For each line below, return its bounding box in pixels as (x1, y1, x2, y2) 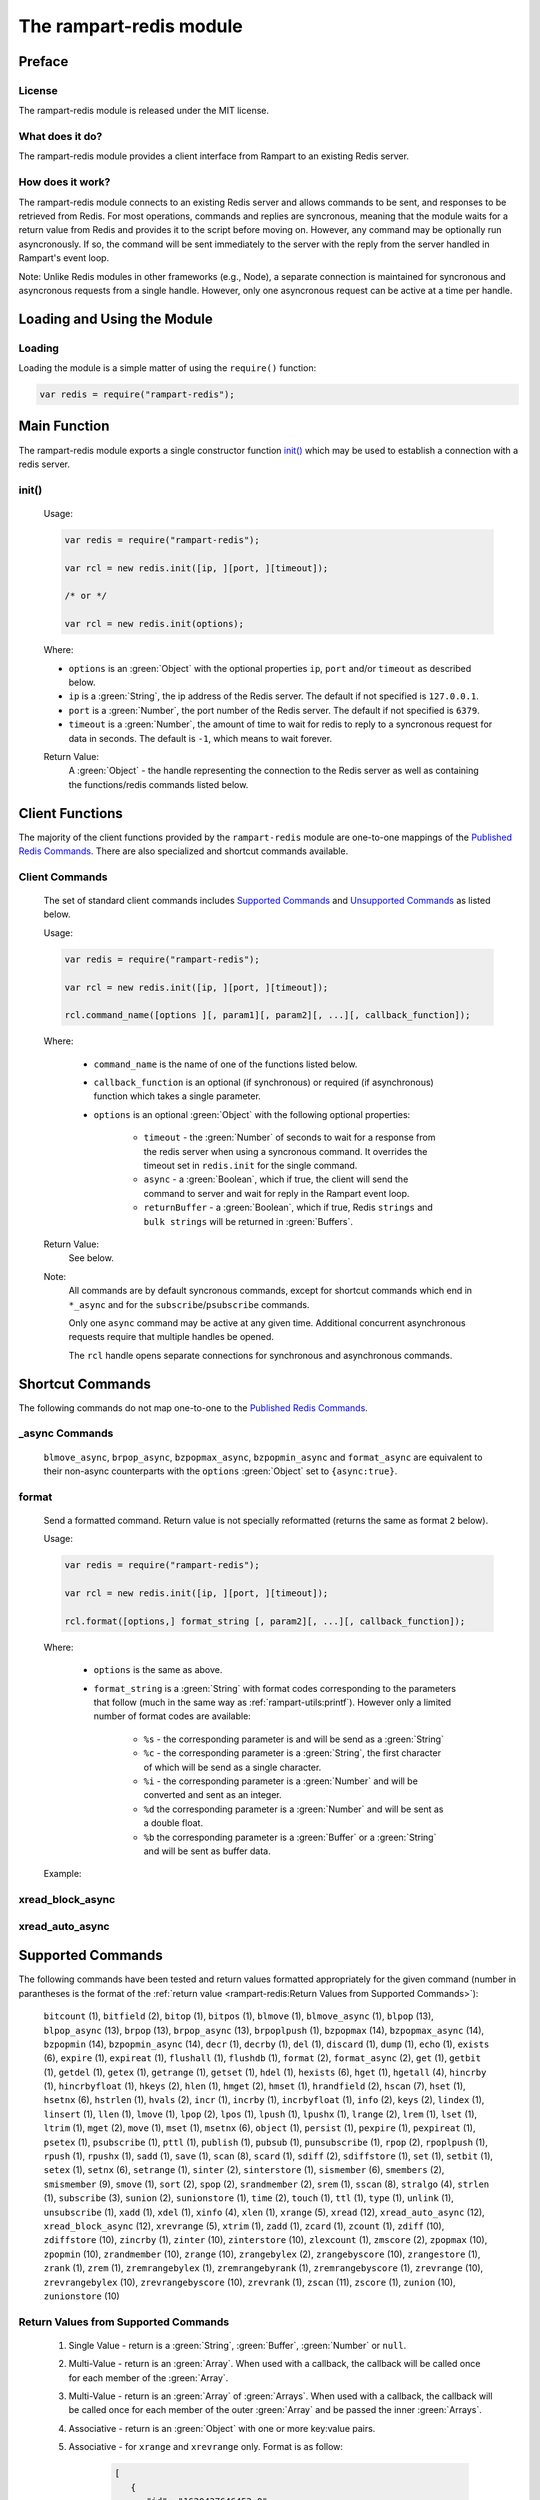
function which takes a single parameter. (93, 1090, 262, 1102)
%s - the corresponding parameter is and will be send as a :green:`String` (143, 1733, 445, 1745)
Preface (18, 53, 69, 70)
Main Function (18, 418, 110, 435)
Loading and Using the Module (18, 310, 214, 327)
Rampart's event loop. (18, 252, 110, 264)
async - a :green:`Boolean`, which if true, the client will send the (143, 1173, 409, 1185)
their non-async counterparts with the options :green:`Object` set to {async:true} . (43, 1465, 398, 1477)
